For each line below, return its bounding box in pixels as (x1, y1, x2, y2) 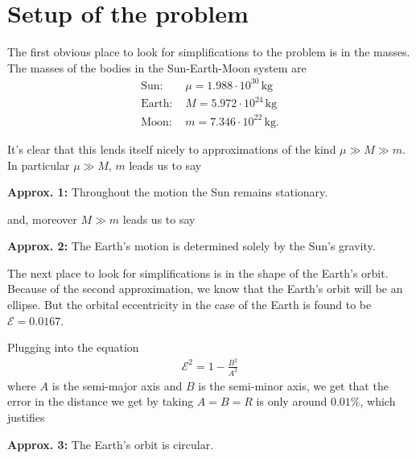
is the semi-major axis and (51, 377, 183, 394)
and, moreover (7, 210, 77, 227)
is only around (256, 393, 327, 410)
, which (360, 393, 396, 410)
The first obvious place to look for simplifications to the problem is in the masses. (7, 43, 410, 60)
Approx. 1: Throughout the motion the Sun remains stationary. (7, 184, 328, 200)
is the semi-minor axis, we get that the (198, 377, 389, 394)
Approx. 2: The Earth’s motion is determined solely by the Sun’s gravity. (7, 237, 376, 254)
